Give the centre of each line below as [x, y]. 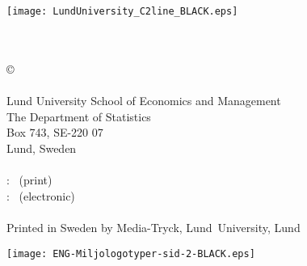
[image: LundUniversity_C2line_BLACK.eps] [122, 12]
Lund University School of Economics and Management [144, 101]
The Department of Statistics [79, 116]
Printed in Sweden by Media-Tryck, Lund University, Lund [153, 227]
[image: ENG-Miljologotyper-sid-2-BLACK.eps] [131, 253]
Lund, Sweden [42, 148]
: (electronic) [41, 195]
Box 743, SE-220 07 [55, 132]
